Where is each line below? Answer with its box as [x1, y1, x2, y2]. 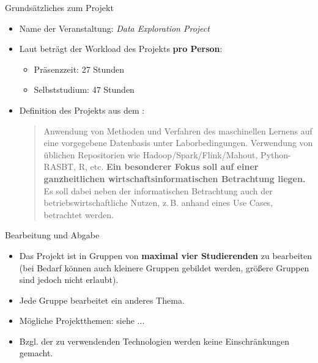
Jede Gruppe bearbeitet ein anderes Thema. [19, 293, 185, 306]
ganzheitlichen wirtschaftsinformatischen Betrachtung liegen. [43, 172, 306, 185]
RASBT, [43, 160, 76, 173]
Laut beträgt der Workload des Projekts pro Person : [19, 42, 223, 55]
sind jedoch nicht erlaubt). [19, 273, 119, 286]
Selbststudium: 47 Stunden [34, 83, 135, 96]
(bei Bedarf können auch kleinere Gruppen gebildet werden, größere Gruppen [19, 261, 309, 274]
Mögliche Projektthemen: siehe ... [19, 314, 145, 327]
